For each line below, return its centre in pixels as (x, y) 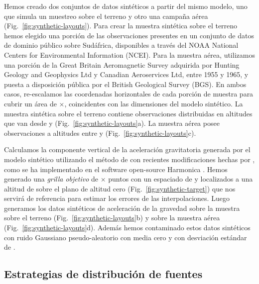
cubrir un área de (30, 103)
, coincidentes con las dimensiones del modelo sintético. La (154, 103)
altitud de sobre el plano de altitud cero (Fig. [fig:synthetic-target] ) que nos (120, 188)
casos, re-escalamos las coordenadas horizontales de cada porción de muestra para (129, 94)
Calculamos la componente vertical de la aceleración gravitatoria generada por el (127, 149)
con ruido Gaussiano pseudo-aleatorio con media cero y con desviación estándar (126, 237)
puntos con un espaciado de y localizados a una (181, 179)
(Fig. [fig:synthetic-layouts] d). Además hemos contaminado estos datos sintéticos (127, 228)
